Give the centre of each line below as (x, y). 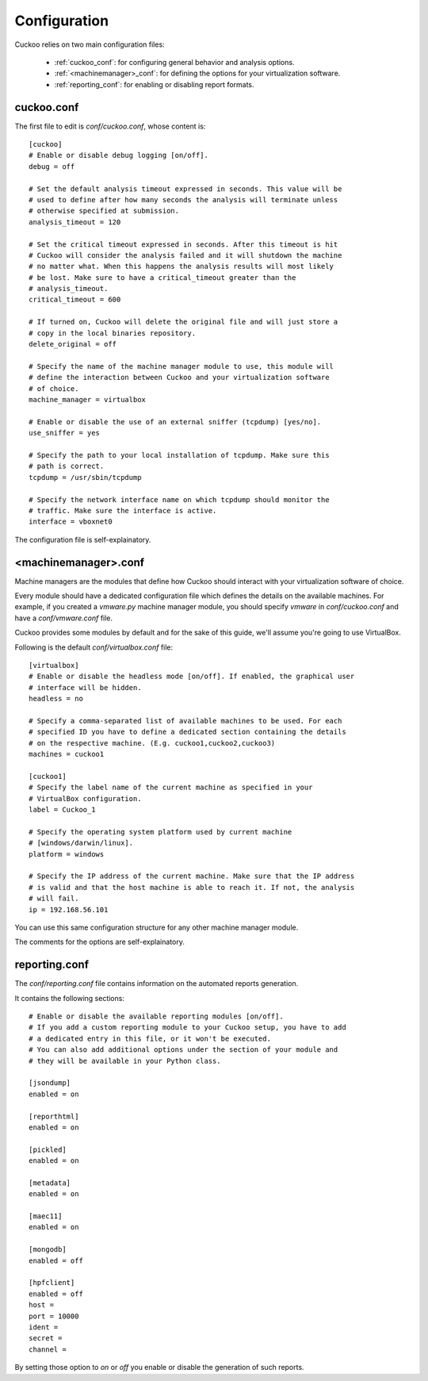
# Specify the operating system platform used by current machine (160, 832)
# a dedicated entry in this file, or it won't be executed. (150, 1038)
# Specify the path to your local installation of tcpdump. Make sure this (179, 455)
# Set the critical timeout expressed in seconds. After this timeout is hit (183, 244)
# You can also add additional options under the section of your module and (183, 1050)
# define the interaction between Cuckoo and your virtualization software (179, 378)
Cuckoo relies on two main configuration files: (90, 44)
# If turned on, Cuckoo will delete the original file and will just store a (183, 322)
